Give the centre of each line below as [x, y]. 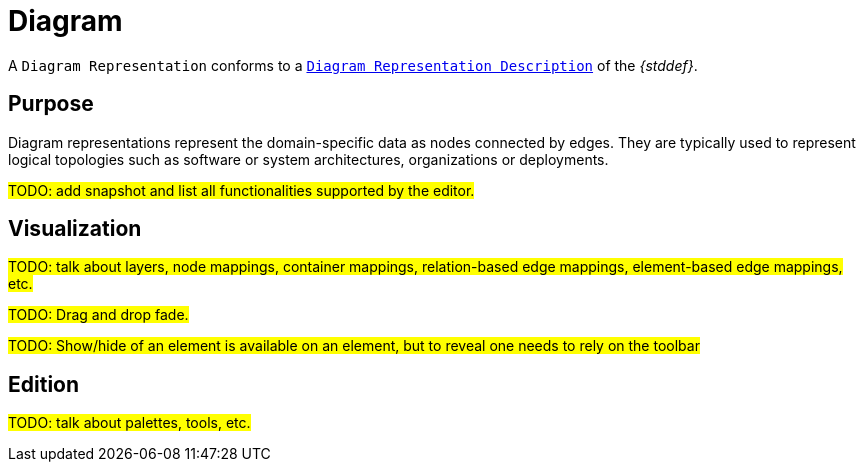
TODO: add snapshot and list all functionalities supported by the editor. [241, 190]
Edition [44, 384]
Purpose [51, 104]
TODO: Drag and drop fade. [98, 315]
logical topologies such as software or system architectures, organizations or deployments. [308, 159]
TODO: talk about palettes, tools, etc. [129, 423]
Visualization [75, 229]
